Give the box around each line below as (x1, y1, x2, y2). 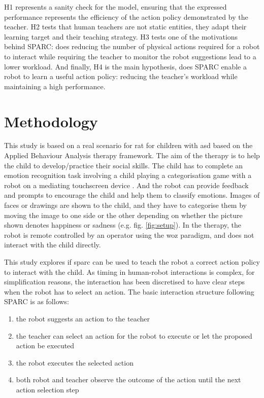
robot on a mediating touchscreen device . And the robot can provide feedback (4, 179, 249, 190)
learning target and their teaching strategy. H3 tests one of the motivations (4, 31, 238, 42)
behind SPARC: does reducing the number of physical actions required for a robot (4, 41, 260, 52)
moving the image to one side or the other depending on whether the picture (4, 209, 243, 220)
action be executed (16, 340, 75, 351)
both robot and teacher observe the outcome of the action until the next (16, 374, 241, 385)
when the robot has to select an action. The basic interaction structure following (4, 286, 254, 297)
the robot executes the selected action (16, 357, 134, 368)
